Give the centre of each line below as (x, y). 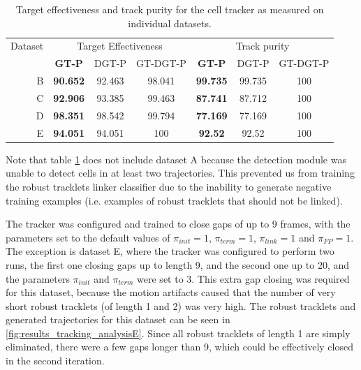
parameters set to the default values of (88, 237)
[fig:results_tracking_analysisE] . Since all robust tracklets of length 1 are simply (178, 333)
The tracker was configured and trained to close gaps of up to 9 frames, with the (178, 224)
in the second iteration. (55, 361)
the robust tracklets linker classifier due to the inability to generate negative (169, 186)
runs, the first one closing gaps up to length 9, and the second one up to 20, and (178, 264)
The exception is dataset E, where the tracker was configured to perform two (170, 251)
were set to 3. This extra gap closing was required (243, 278)
